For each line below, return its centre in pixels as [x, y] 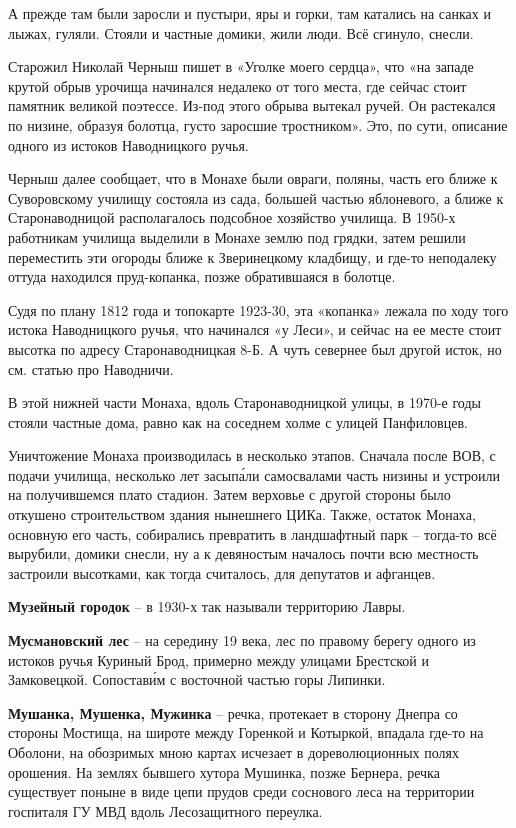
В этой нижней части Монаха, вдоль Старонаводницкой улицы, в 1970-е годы [244, 402]
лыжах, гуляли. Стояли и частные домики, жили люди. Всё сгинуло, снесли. [241, 32]
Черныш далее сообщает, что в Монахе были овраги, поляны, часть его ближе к [253, 178]
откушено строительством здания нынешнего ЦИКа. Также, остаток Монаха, [242, 514]
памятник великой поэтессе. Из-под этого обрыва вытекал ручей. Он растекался [252, 105]
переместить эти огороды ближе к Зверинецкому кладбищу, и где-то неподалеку [252, 256]
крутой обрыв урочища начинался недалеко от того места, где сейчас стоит [237, 85]
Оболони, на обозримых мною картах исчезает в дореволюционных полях [234, 752]
